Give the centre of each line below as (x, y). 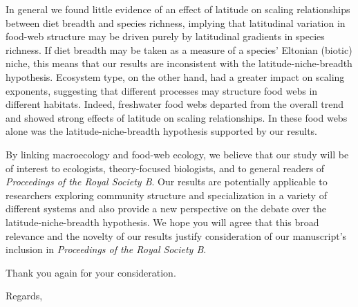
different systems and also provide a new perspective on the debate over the (166, 208)
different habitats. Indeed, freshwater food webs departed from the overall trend (175, 104)
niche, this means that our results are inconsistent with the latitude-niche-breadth (179, 63)
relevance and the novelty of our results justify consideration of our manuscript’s (176, 235)
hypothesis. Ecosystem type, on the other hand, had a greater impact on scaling (175, 76)
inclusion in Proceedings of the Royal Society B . (106, 249)
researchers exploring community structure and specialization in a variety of (166, 195)
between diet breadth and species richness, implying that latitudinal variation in (176, 22)
